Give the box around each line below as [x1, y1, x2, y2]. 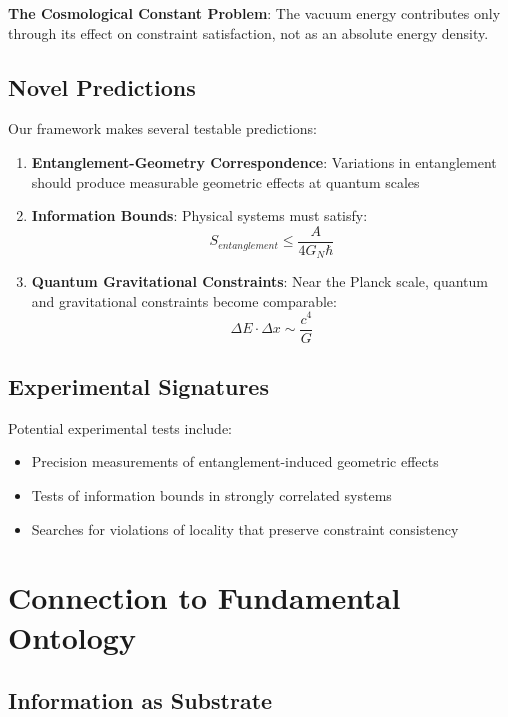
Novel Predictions [8, 71, 196, 102]
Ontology [8, 616, 136, 657]
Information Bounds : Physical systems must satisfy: [31, 205, 368, 226]
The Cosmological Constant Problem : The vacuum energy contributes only [8, 3, 501, 23]
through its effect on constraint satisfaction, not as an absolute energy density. [8, 22, 489, 43]
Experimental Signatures [8, 371, 269, 401]
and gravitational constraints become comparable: [31, 290, 337, 311]
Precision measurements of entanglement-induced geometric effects [31, 451, 439, 472]
